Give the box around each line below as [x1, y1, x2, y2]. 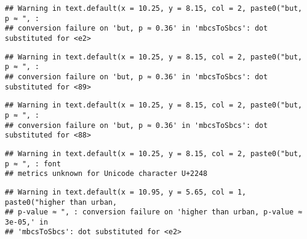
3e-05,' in [5, 217, 48, 226]
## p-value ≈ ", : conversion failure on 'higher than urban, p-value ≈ [5, 208, 302, 217]
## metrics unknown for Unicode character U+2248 [5, 169, 208, 178]
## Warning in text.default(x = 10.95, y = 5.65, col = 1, [5, 187, 246, 196]
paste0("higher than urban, [5, 198, 117, 207]
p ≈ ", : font [5, 159, 61, 168]
